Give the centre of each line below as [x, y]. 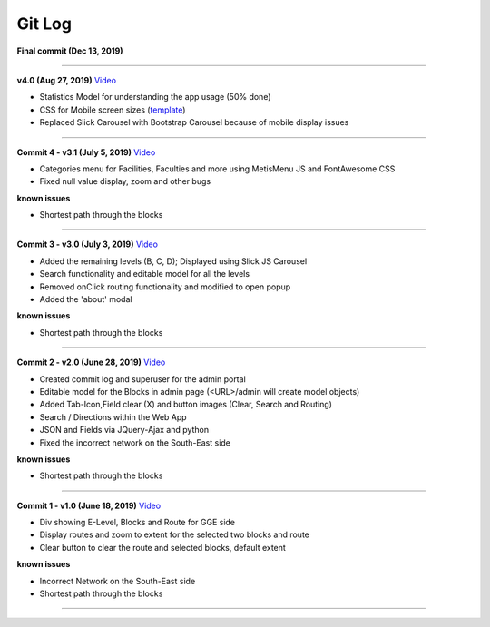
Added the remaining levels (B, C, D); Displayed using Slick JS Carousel [173, 261]
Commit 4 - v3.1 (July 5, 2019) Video [86, 152]
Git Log [44, 24]
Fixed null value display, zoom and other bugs [125, 181]
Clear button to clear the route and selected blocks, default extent [162, 547]
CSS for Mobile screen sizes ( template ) [113, 110]
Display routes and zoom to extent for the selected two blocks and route [175, 534]
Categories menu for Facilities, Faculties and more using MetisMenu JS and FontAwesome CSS [217, 169]
